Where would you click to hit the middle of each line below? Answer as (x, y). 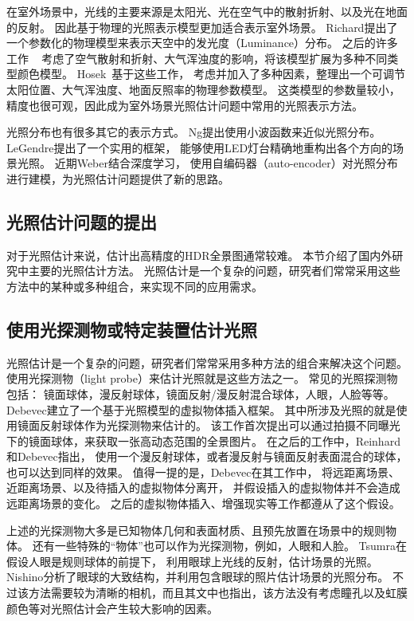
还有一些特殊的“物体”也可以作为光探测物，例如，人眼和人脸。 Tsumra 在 (219, 546)
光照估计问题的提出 (82, 221)
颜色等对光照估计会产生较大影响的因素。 (112, 608)
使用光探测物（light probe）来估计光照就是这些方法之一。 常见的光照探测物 (202, 378)
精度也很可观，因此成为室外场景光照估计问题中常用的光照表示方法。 (185, 105)
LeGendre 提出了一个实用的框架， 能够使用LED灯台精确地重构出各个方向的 (200, 147)
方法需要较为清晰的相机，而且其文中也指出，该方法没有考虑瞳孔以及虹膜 (218, 593)
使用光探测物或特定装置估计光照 (132, 329)
